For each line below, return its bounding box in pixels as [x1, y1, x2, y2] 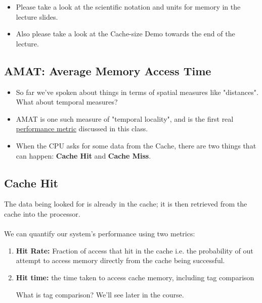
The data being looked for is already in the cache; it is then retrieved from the [4, 198, 247, 209]
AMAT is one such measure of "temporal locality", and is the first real [16, 113, 234, 124]
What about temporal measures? [16, 96, 118, 107]
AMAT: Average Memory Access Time [4, 63, 211, 78]
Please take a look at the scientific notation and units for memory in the [16, 2, 241, 12]
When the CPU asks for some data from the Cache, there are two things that [16, 140, 256, 150]
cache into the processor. [4, 208, 80, 219]
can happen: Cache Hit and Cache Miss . [16, 150, 151, 161]
